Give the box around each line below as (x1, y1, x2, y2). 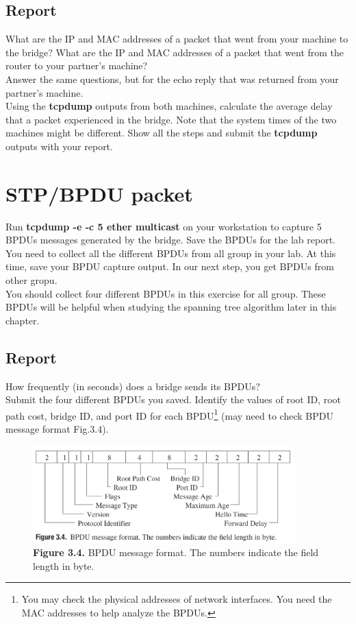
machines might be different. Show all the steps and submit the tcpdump (5, 125, 318, 140)
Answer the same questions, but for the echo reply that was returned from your (5, 71, 339, 86)
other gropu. (5, 273, 58, 287)
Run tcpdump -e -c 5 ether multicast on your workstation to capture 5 (5, 219, 322, 233)
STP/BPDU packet (5, 179, 193, 207)
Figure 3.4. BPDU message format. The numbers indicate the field (33, 545, 319, 560)
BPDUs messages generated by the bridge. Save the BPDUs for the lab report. (5, 232, 335, 247)
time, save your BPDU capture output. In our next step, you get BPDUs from (5, 259, 334, 274)
